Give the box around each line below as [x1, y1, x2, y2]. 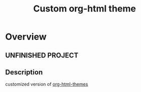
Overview [5, 31, 47, 42]
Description [5, 68, 43, 76]
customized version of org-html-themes [5, 81, 88, 87]
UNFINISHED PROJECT [5, 51, 79, 59]
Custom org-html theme [33, 3, 136, 14]
